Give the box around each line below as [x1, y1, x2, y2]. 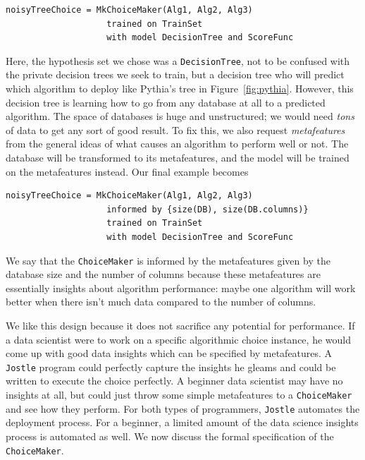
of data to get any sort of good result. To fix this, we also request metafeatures [6, 122, 345, 137]
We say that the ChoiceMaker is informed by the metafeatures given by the [6, 253, 330, 267]
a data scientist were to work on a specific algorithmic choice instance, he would [6, 332, 351, 346]
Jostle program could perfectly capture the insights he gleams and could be [6, 359, 336, 374]
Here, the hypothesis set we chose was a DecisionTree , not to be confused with [6, 53, 350, 68]
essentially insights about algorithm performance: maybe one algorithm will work [6, 280, 356, 295]
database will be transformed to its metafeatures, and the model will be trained [6, 150, 349, 164]
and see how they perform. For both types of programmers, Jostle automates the [6, 401, 360, 416]
